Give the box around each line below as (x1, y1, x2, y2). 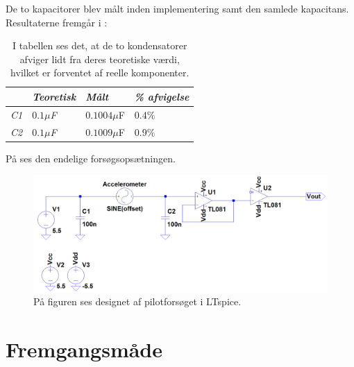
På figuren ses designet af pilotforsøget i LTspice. (33, 294, 242, 309)
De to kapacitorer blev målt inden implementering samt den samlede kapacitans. (6, 1, 349, 15)
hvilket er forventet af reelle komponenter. (10, 65, 189, 80)
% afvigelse (134, 89, 189, 103)
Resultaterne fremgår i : (6, 15, 108, 29)
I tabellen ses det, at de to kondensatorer (12, 38, 187, 53)
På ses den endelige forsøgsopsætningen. (6, 151, 176, 165)
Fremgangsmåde (6, 334, 163, 363)
